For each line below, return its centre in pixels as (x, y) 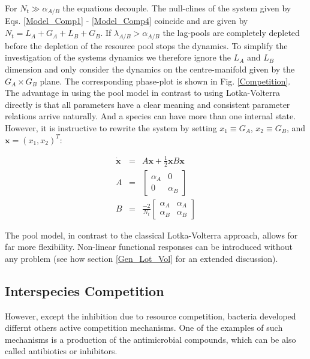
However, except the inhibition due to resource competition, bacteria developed (151, 316)
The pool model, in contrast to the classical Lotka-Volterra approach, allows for (151, 235)
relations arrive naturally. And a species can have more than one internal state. (151, 116)
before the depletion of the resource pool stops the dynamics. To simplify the (146, 45)
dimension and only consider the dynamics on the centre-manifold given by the (150, 69)
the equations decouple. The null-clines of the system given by (177, 8)
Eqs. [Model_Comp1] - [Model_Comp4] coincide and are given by (127, 21)
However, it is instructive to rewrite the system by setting (111, 128)
